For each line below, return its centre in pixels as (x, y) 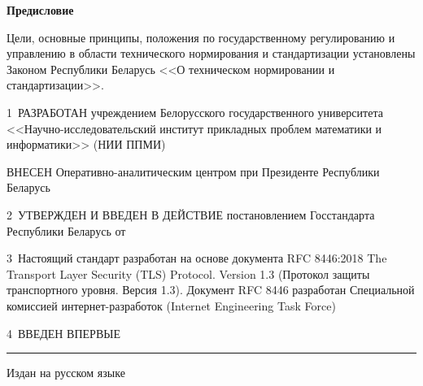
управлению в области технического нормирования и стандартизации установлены (211, 53)
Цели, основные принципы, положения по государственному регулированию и (201, 37)
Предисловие (40, 10)
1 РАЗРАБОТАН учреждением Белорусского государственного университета (195, 112)
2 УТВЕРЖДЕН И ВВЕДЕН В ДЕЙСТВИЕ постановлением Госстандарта (191, 214)
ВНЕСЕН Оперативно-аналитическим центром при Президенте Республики (193, 171)
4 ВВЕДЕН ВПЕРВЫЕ (63, 333)
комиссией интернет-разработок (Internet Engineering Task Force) (171, 305)
